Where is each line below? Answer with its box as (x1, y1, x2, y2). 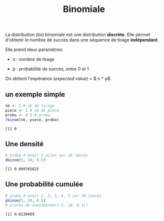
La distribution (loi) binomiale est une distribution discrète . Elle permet (5, 31, 150, 38)
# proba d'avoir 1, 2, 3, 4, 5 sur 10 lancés (5, 193, 101, 198)
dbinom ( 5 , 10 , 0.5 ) (5, 158, 46, 163)
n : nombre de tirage (12, 56, 55, 62)
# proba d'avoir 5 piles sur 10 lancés (5, 153, 88, 158)
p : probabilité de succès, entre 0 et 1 (12, 66, 89, 72)
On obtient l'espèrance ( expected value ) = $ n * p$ (5, 76, 110, 82)
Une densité (5, 140, 44, 148)
